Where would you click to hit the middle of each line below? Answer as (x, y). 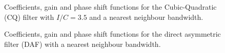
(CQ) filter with (29, 17)
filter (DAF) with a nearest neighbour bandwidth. (83, 44)
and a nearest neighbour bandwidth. (146, 17)
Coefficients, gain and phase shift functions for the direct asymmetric (113, 34)
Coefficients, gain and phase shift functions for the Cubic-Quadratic (110, 7)
